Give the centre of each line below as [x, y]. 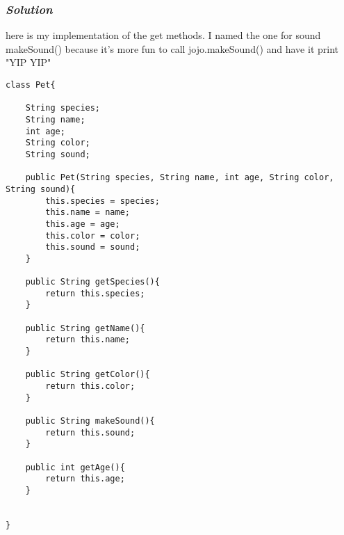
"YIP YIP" [28, 62]
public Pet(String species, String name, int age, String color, [180, 178]
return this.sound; [90, 432]
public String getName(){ [85, 328]
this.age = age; [83, 224]
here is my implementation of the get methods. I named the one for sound [163, 35]
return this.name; [88, 340]
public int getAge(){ [75, 467]
